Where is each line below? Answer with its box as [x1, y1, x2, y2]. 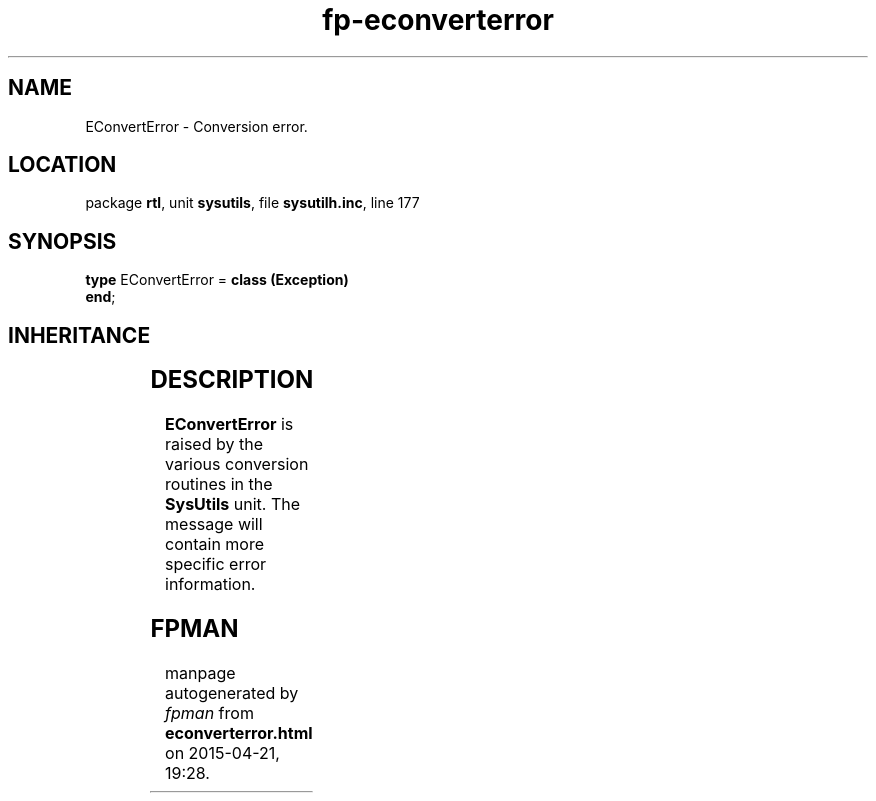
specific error [165, 554, 267, 575]
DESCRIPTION [150, 365, 314, 395]
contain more [165, 534, 265, 555]
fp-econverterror [322, 3, 554, 37]
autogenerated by [165, 682, 299, 703]
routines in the [165, 474, 273, 495]
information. [165, 574, 256, 595]
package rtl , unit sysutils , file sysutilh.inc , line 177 [85, 194, 420, 212]
